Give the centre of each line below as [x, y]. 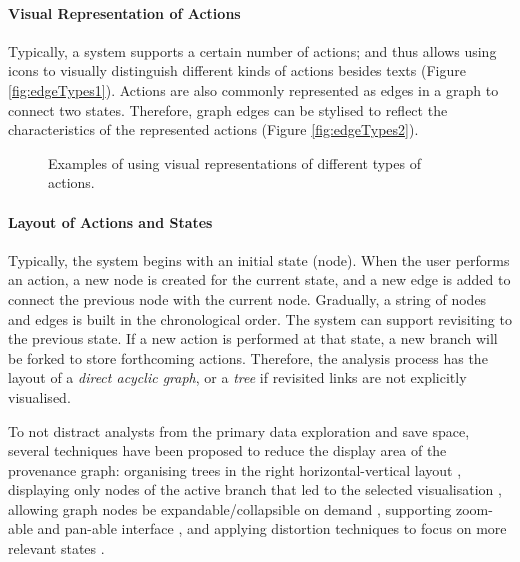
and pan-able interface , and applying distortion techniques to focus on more [272, 528]
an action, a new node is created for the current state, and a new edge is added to [259, 279]
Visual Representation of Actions [124, 12]
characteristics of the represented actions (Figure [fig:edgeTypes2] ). [213, 129]
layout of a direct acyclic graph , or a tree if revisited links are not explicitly [237, 377]
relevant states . [56, 548]
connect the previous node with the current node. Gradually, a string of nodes [247, 298]
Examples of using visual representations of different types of [234, 162]
